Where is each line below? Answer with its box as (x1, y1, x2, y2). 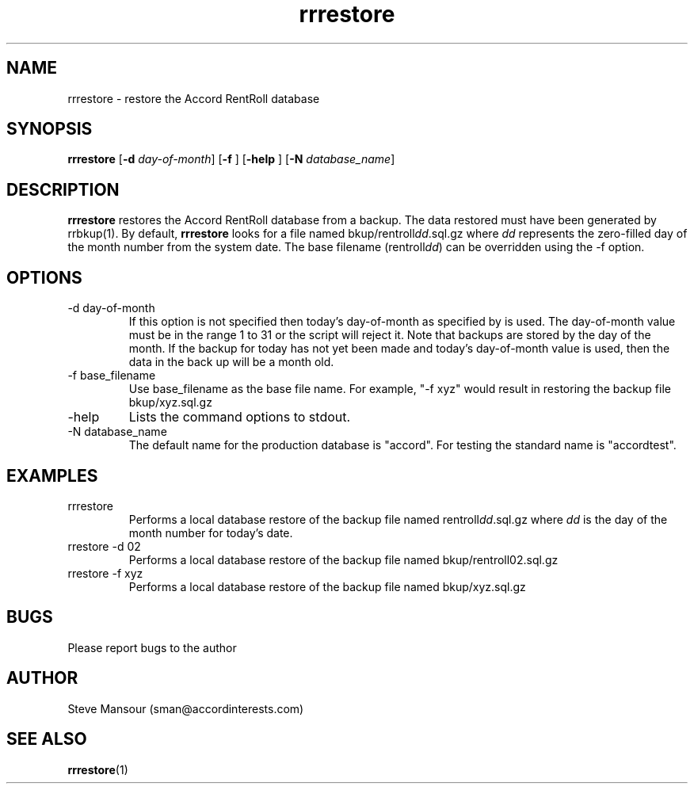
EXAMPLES (6, 465, 98, 486)
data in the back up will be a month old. (128, 355, 334, 369)
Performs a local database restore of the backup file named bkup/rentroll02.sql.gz (128, 552, 559, 567)
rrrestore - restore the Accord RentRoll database (67, 91, 320, 105)
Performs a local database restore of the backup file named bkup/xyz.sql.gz (128, 579, 526, 593)
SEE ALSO (6, 729, 87, 750)
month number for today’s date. (128, 525, 293, 540)
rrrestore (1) (67, 762, 128, 777)
